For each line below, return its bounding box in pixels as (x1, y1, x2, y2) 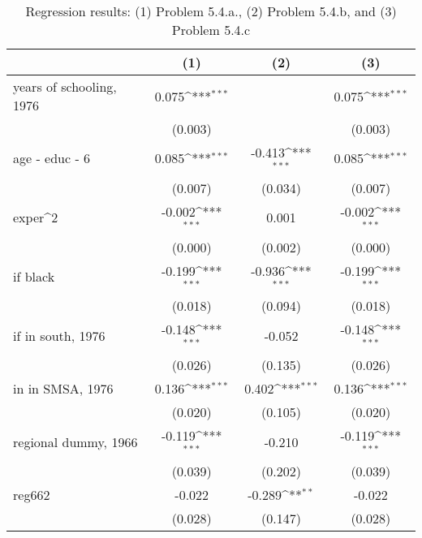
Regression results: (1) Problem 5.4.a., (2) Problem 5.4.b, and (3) (25, 2, 397, 20)
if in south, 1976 (13, 325, 105, 345)
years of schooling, (13, 77, 117, 96)
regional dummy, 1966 (13, 432, 138, 451)
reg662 (13, 484, 50, 504)
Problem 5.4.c (171, 20, 251, 39)
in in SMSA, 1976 (13, 379, 114, 398)
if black (13, 266, 55, 286)
